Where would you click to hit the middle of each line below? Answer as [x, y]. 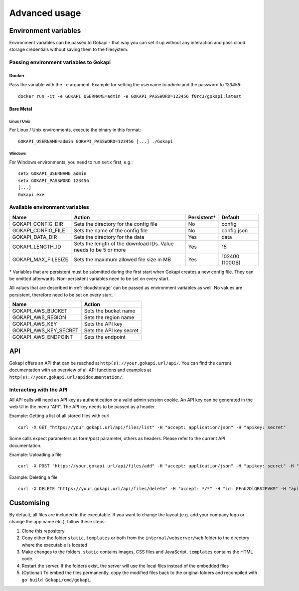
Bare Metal [21, 109]
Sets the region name [109, 317]
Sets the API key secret [111, 330]
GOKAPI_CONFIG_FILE [39, 230]
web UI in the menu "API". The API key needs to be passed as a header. [82, 407]
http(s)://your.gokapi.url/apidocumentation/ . [67, 377]
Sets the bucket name [110, 311]
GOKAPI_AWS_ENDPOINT [43, 337]
